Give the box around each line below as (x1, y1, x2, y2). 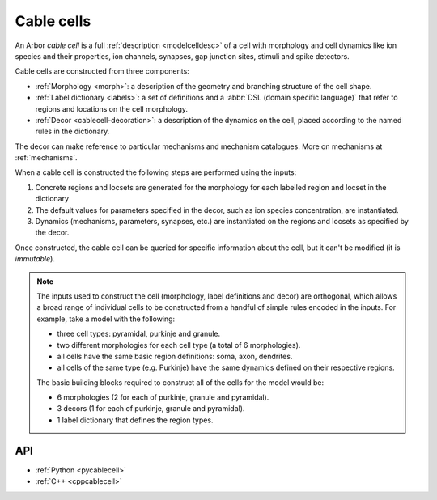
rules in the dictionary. (35, 126, 110, 137)
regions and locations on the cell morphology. (35, 104, 189, 113)
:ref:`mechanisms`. (15, 153, 78, 163)
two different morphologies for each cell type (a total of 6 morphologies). (57, 340, 301, 350)
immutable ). (15, 254, 56, 264)
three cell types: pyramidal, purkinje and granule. (57, 328, 221, 339)
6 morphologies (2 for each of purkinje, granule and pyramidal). (57, 392, 269, 402)
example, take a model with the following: (36, 314, 176, 324)
